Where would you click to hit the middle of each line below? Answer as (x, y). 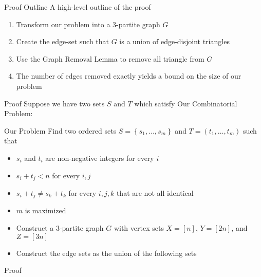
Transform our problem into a (63, 24)
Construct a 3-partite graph (60, 228)
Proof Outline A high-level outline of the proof (78, 7)
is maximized (45, 210)
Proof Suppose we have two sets (54, 103)
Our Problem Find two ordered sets (60, 130)
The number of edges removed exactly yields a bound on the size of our (129, 76)
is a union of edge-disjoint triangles (174, 41)
